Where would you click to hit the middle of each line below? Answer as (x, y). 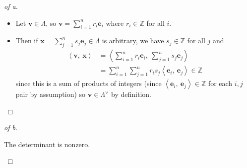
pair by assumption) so (51, 94)
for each (220, 83)
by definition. (131, 94)
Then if (27, 41)
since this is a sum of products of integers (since (89, 83)
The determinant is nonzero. (47, 144)
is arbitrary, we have (133, 41)
